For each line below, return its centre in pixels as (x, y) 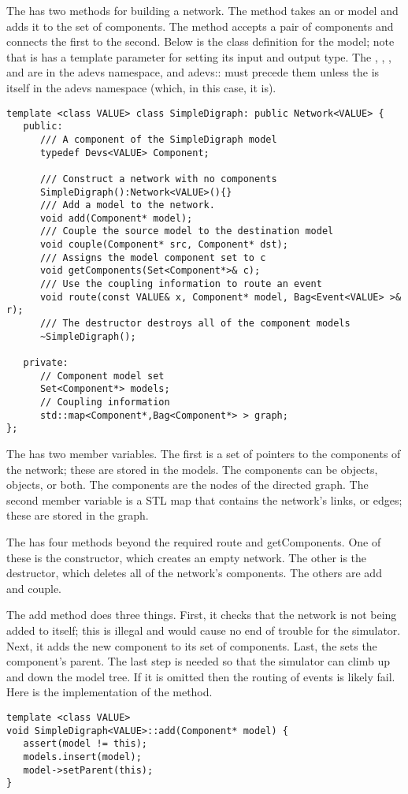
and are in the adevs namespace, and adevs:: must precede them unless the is (193, 72)
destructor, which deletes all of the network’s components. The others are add (194, 573)
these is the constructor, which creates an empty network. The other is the (187, 557)
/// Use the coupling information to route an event (181, 284)
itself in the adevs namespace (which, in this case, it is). (141, 87)
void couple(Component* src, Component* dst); (164, 245)
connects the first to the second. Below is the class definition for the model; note (200, 41)
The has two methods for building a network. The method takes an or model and (202, 10)
